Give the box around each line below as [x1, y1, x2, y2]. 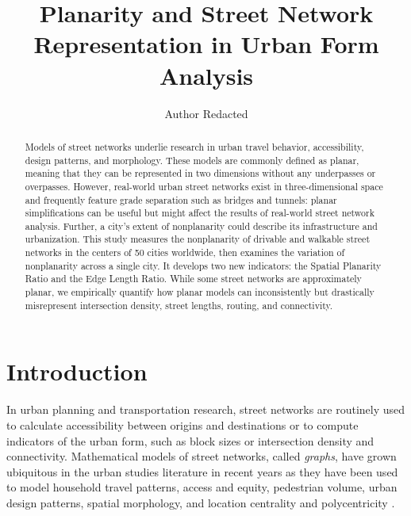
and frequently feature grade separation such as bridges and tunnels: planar [25, 193, 337, 206]
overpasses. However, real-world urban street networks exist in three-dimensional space [25, 179, 383, 193]
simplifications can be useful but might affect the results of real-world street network [25, 206, 375, 220]
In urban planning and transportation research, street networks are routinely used [6, 401, 405, 418]
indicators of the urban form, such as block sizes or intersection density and [6, 432, 375, 449]
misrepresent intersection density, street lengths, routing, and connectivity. [25, 298, 333, 312]
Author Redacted [164, 105, 248, 121]
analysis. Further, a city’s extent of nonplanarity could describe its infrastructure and [25, 219, 378, 232]
